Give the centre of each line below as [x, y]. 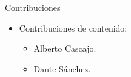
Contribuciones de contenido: [73, 28]
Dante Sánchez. [62, 68]
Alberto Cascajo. [65, 48]
